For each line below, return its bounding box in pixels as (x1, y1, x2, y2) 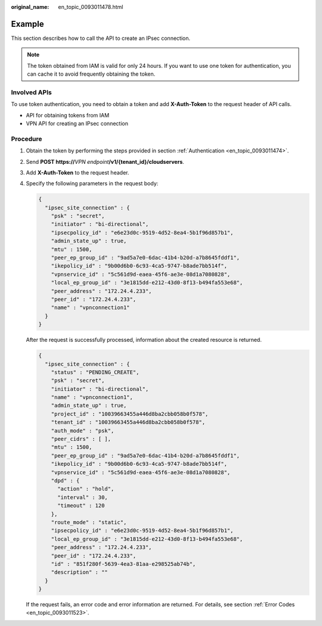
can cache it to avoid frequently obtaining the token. (27, 70, 156, 77)
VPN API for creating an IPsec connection (26, 120, 128, 127)
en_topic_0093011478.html (58, 4, 123, 10)
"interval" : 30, (57, 494, 109, 500)
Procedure (11, 135, 42, 143)
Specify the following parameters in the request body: (26, 180, 159, 187)
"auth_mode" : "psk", (51, 427, 114, 434)
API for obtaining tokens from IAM (26, 111, 110, 119)
